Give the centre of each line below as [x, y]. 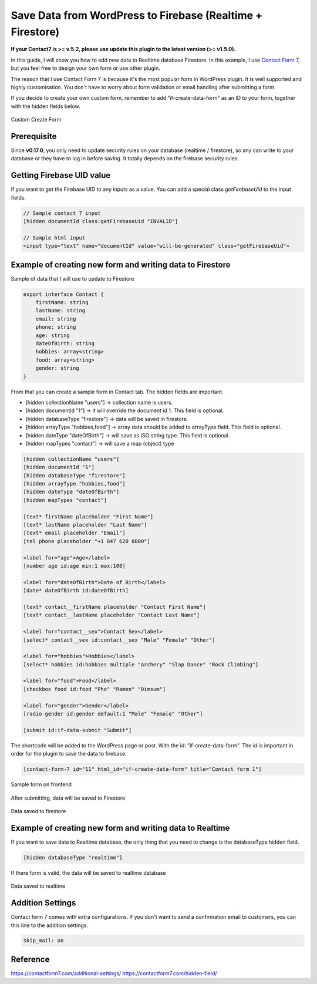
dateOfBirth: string [65, 344]
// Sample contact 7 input [62, 213]
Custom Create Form [36, 120]
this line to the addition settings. [49, 925]
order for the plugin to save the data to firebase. [69, 754]
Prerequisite [34, 136]
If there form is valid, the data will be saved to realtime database [88, 872]
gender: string [57, 368]
